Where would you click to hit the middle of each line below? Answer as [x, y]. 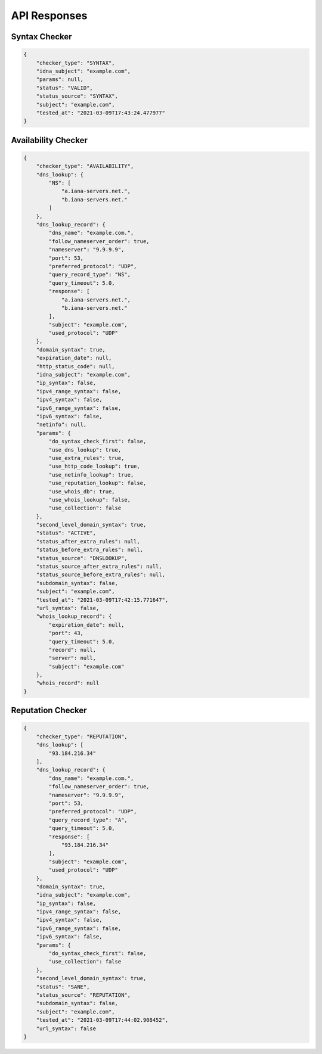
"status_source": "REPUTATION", [83, 995]
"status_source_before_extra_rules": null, [100, 575]
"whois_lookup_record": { [74, 616]
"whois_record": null [68, 683]
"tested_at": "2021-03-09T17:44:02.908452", [102, 1020]
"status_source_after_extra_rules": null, [99, 567]
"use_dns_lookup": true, [85, 450]
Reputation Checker [49, 711]
